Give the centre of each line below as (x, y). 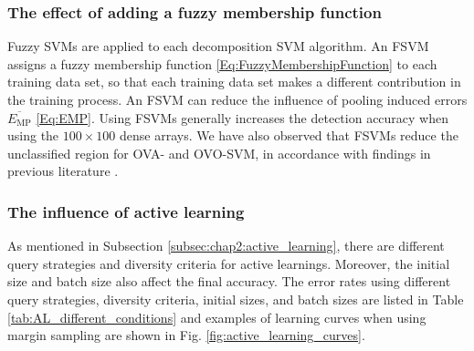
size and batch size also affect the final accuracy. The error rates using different (229, 281)
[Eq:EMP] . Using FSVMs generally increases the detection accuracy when (242, 117)
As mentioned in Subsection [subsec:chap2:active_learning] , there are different (226, 246)
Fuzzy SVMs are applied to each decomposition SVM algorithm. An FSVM (218, 46)
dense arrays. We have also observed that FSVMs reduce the (289, 135)
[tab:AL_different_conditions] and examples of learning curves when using (217, 317)
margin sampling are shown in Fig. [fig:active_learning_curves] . (186, 335)
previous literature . (63, 171)
